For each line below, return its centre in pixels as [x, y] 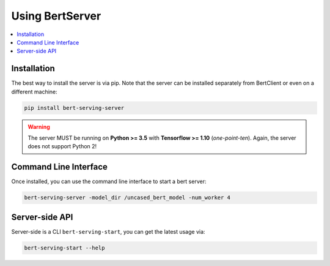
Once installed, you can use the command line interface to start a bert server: [109, 182]
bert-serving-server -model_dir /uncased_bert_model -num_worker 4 [127, 198]
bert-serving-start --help [64, 248]
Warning [39, 127]
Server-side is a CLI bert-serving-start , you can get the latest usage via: [108, 231]
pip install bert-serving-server [74, 108]
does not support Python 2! [62, 146]
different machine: [34, 92]
